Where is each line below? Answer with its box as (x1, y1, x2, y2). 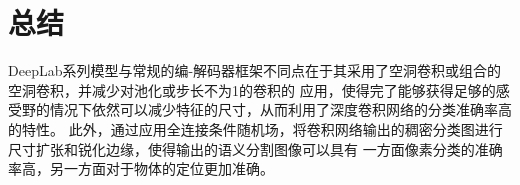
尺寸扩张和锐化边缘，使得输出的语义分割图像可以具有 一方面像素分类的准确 (8, 138, 503, 159)
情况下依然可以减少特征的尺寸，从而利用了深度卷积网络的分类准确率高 (49, 99, 512, 120)
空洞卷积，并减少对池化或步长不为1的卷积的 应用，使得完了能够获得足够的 (8, 79, 496, 100)
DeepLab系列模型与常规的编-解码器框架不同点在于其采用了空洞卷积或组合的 (8, 60, 502, 81)
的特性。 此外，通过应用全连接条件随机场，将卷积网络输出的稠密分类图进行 (8, 118, 503, 139)
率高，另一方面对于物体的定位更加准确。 (8, 158, 274, 179)
